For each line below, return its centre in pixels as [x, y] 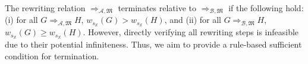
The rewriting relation [45, 8]
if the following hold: [266, 8]
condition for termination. [52, 55]
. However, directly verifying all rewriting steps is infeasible [191, 32]
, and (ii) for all [193, 20]
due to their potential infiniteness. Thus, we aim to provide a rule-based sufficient [153, 44]
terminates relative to [157, 8]
